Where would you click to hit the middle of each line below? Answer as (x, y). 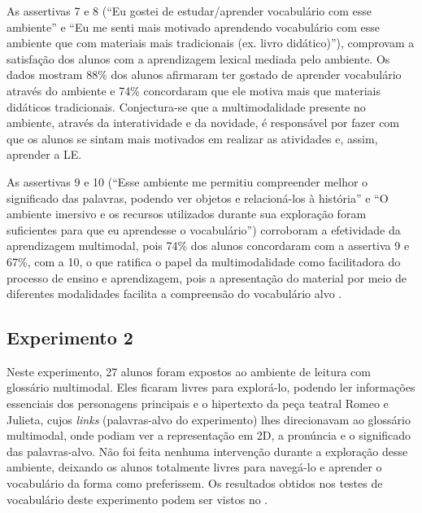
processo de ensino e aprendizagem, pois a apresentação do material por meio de (207, 277)
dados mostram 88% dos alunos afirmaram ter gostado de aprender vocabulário (204, 75)
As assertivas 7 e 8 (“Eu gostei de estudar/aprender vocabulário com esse (189, 11)
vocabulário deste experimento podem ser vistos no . (137, 499)
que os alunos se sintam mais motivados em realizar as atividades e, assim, (192, 138)
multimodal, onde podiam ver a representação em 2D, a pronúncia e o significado (209, 435)
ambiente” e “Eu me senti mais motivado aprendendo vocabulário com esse (194, 26)
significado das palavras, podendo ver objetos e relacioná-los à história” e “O (198, 197)
